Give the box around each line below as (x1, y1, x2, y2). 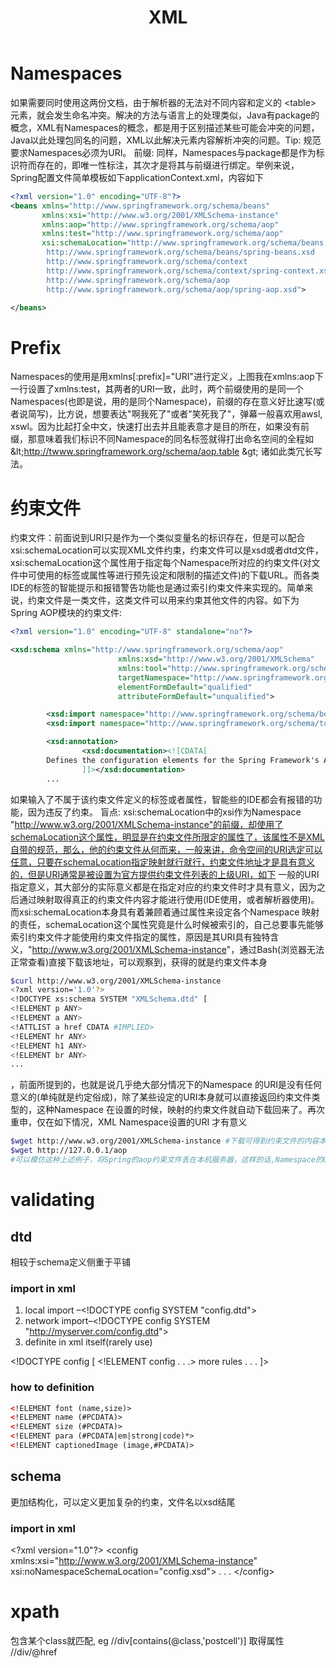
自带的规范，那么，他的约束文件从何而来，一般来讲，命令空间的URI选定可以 (10, 843, 323, 855)
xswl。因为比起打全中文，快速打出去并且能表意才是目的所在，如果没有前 (10, 421, 310, 433)
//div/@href (10, 1646, 58, 1658)
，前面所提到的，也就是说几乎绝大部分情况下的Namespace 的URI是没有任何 (10, 1079, 323, 1091)
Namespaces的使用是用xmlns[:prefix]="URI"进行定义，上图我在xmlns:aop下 (10, 371, 324, 383)
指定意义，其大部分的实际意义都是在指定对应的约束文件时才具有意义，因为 (10, 881, 317, 893)
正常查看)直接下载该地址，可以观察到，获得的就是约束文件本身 (10, 956, 268, 968)
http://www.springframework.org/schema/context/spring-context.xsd (46, 266, 333, 276)
